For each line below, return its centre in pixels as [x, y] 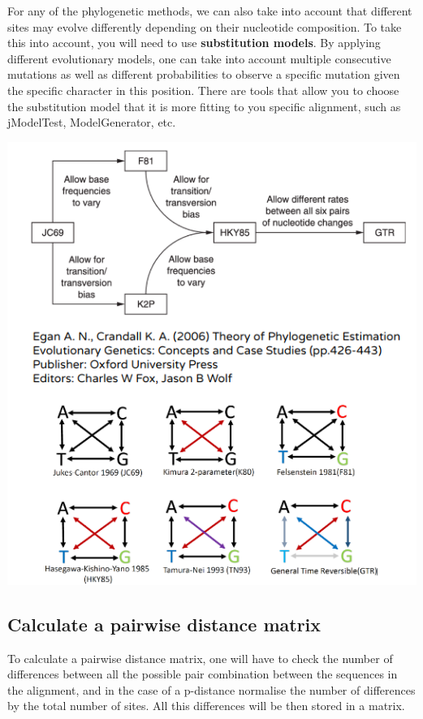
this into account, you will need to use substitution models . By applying [194, 43]
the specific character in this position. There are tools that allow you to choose [203, 90]
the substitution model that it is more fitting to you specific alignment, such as [204, 106]
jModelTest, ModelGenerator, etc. [92, 122]
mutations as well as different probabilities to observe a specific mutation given [204, 74]
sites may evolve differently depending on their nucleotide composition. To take [205, 26]
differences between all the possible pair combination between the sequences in [203, 674]
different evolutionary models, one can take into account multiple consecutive [199, 58]
